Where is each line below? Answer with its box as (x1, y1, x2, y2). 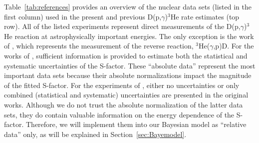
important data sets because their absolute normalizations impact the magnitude (4, 70, 252, 80)
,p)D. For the (213, 40, 254, 51)
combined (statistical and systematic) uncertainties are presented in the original (4, 89, 249, 100)
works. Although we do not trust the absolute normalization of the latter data (4, 99, 243, 109)
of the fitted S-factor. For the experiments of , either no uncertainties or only (4, 79, 240, 90)
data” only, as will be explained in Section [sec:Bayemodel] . (4, 128, 187, 139)
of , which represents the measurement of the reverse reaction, (4, 40, 194, 51)
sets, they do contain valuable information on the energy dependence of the (4, 109, 235, 119)
